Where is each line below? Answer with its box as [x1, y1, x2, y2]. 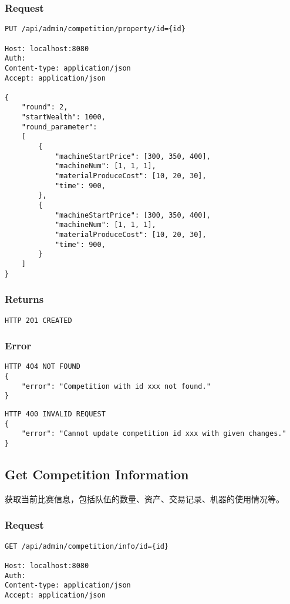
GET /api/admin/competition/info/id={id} [5, 542, 169, 550]
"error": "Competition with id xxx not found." [21, 382, 211, 391]
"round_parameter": [21, 122, 97, 131]
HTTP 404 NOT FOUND [5, 362, 80, 371]
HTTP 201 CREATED [5, 316, 72, 325]
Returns [5, 292, 44, 306]
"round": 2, [21, 103, 68, 112]
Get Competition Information [5, 465, 189, 483]
